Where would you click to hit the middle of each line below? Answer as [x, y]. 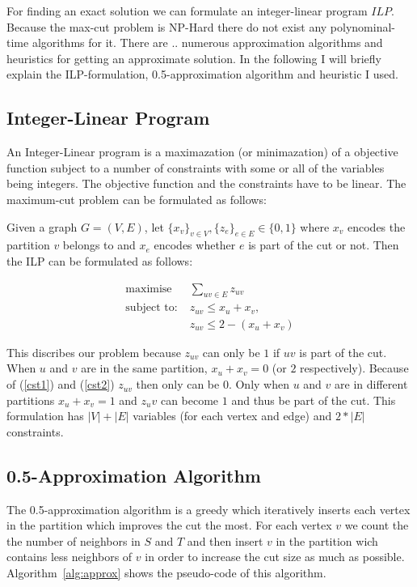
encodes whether [195, 245]
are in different [371, 384]
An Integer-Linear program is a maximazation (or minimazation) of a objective [202, 152]
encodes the [376, 226]
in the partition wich [327, 540]
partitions [31, 400]
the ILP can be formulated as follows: [100, 260]
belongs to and [99, 245]
